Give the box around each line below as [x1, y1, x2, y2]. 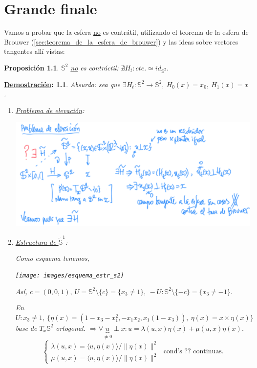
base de [15, 322, 37, 333]
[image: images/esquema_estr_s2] [15, 272, 124, 279]
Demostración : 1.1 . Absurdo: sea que [4, 79, 121, 89]
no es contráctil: [70, 62, 119, 72]
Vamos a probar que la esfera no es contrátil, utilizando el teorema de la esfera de [4, 27, 249, 37]
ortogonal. [56, 322, 86, 333]
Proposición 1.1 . [4, 62, 59, 72]
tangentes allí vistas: [4, 46, 65, 56]
